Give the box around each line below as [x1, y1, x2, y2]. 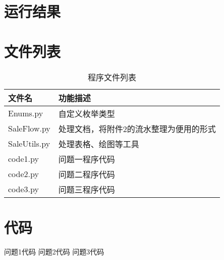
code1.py [8, 153, 39, 164]
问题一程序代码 [58, 153, 115, 165]
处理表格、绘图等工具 [58, 138, 139, 150]
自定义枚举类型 [58, 107, 115, 119]
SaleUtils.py [8, 138, 50, 149]
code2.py [8, 168, 39, 180]
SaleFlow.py [8, 122, 50, 134]
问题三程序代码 [58, 183, 115, 195]
